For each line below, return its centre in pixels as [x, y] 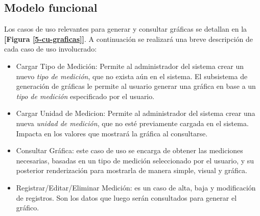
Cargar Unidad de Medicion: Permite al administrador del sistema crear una [136, 113]
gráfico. [28, 208]
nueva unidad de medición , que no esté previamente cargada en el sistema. [132, 123]
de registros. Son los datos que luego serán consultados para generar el [126, 197]
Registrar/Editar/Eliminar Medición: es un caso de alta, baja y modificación [136, 187]
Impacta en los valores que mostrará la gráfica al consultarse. [112, 133]
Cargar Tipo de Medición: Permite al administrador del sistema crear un [130, 66]
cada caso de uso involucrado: [51, 49]
